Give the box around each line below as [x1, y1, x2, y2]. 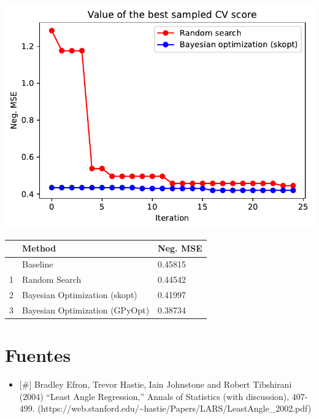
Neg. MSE [158, 242, 202, 255]
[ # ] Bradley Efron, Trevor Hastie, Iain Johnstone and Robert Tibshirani [19, 378, 292, 391]
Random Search [22, 273, 82, 286]
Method [22, 242, 56, 255]
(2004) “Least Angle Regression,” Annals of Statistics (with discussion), [19, 390, 290, 402]
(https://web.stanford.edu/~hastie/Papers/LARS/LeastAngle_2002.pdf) [37, 402, 312, 415]
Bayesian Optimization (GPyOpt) [22, 303, 150, 316]
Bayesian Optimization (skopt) [22, 288, 137, 301]
